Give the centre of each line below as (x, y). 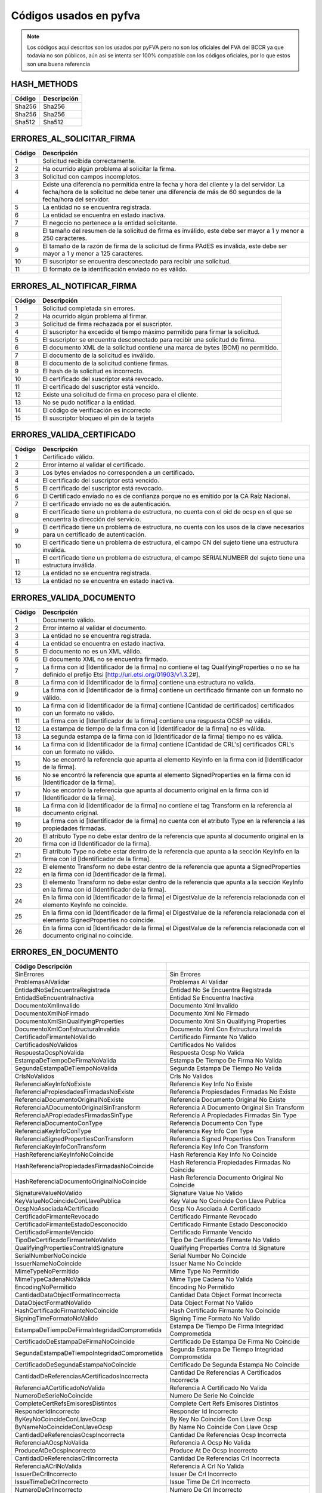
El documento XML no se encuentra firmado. (105, 659)
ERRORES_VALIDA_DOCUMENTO (73, 597)
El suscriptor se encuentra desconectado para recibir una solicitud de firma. (149, 339)
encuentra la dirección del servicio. (92, 520)
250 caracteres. (65, 238)
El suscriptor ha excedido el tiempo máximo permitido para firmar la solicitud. (151, 331)
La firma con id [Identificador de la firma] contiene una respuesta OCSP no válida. (157, 721)
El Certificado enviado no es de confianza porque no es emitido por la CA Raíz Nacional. (166, 496)
